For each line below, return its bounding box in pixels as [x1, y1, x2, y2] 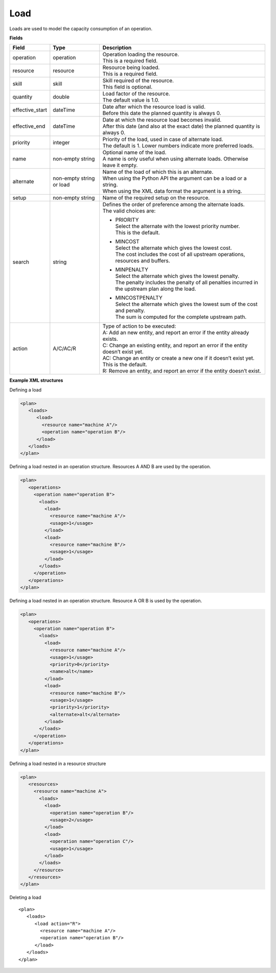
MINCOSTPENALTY [115, 294, 163, 302]
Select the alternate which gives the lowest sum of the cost [115, 300, 258, 308]
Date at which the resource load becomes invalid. [102, 117, 222, 124]
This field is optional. [102, 83, 153, 90]
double [53, 94, 70, 101]
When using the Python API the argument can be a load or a [102, 175, 247, 182]
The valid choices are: [102, 207, 156, 215]
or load [53, 181, 70, 189]
